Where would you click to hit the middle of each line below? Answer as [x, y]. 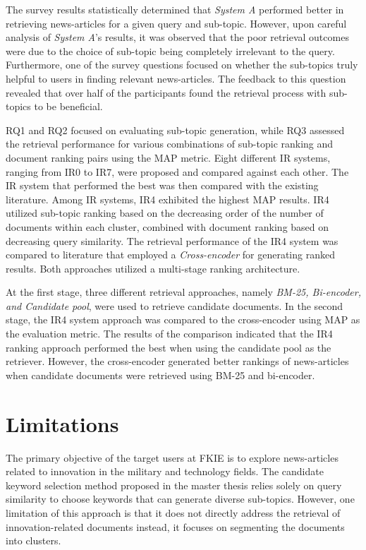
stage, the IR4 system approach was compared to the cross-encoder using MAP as [183, 319]
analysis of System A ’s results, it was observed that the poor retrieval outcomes [177, 37]
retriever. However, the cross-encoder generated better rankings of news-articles [177, 361]
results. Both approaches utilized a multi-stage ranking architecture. [153, 268]
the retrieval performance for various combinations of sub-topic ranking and [170, 144]
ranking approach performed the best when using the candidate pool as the [169, 347]
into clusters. [33, 540]
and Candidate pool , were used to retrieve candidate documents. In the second [175, 305]
